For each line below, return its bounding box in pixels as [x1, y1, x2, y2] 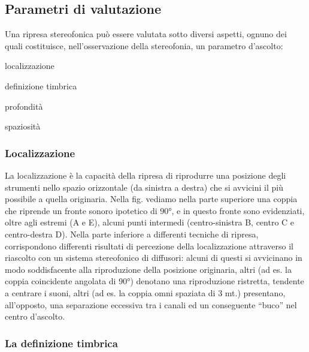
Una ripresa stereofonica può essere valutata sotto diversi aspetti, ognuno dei [5, 28, 287, 40]
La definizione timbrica [5, 335, 118, 350]
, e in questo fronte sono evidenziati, [171, 204, 305, 216]
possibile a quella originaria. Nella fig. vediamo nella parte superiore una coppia [5, 192, 298, 205]
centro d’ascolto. [5, 310, 65, 323]
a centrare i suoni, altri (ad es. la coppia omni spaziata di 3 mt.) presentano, [5, 286, 286, 299]
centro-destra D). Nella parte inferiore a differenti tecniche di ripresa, [5, 227, 259, 240]
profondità [5, 100, 43, 112]
